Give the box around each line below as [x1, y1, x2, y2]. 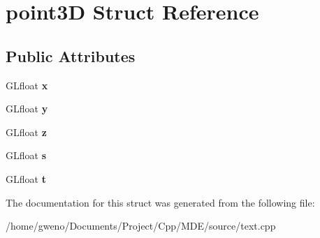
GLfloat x [6, 77, 48, 92]
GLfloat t [6, 171, 46, 186]
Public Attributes [6, 45, 136, 66]
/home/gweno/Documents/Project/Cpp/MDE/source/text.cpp [6, 218, 276, 233]
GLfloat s [6, 148, 46, 163]
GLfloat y [6, 101, 48, 116]
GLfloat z [6, 124, 47, 139]
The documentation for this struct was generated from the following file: [6, 195, 315, 209]
